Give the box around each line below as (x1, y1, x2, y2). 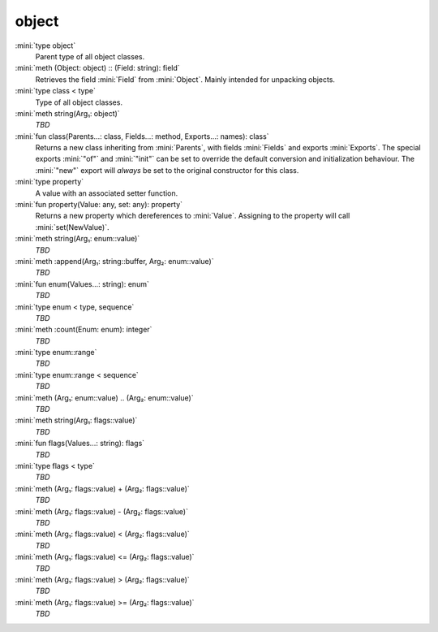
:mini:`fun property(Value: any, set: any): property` (15, 200, 182, 210)
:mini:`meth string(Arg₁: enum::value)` (15, 234, 140, 244)
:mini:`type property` (15, 177, 84, 187)
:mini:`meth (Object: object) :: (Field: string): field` (15, 63, 180, 73)
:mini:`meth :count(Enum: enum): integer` (15, 325, 152, 335)
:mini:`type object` (15, 41, 76, 50)
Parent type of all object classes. (35, 51, 145, 61)
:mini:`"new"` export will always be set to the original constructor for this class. (35, 165, 299, 175)
